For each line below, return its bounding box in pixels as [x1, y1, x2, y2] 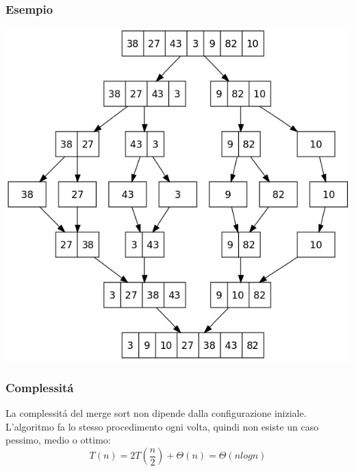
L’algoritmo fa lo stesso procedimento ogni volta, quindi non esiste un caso [5, 419, 319, 433]
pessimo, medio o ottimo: [5, 433, 111, 447]
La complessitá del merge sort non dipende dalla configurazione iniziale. [5, 406, 307, 420]
